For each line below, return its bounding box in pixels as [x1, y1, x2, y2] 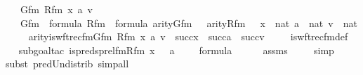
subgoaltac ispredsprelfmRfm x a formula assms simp [18, 42, 334, 57]
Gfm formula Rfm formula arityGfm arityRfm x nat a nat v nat [20, 15, 357, 30]
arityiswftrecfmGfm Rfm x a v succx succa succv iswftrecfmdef [28, 29, 348, 44]
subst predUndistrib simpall [6, 56, 129, 71]
